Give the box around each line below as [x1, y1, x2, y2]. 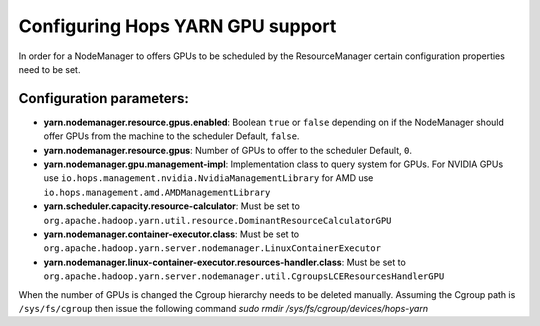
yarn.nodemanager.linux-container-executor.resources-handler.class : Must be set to [43, 256, 407, 268]
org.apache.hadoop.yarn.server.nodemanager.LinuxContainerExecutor [43, 243, 382, 254]
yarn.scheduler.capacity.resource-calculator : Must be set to [43, 200, 300, 212]
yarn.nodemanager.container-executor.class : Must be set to [43, 228, 300, 240]
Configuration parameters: [18, 90, 189, 107]
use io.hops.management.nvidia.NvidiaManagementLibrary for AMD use [43, 172, 374, 184]
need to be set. [18, 63, 81, 75]
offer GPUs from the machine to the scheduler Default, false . [43, 130, 300, 142]
